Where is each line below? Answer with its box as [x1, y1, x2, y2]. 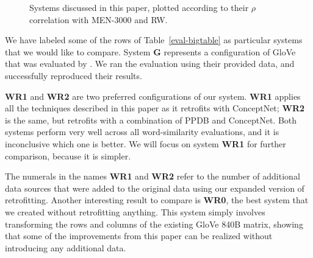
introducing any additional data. [5, 241, 126, 254]
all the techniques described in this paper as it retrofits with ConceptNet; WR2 [5, 102, 305, 114]
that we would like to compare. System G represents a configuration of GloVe [5, 45, 296, 58]
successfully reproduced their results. [5, 69, 142, 82]
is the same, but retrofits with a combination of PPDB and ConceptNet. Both [5, 113, 297, 126]
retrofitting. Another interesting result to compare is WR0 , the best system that [5, 193, 309, 206]
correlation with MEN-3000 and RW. [29, 13, 168, 26]
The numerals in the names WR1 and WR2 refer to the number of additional [5, 170, 300, 183]
